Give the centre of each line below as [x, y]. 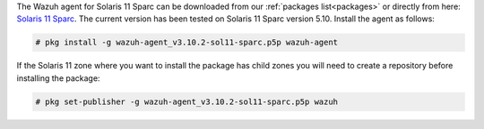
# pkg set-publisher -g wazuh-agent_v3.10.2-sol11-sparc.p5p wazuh [187, 101]
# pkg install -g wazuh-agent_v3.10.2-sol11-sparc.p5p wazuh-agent [187, 43]
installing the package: [58, 78]
